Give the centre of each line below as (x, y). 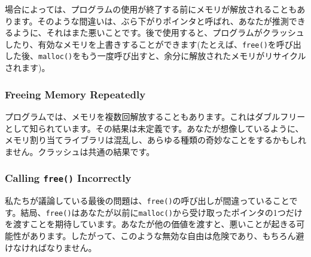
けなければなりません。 (51, 247)
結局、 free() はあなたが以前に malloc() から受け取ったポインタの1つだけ (161, 212)
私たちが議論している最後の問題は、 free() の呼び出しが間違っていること (147, 201)
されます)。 (28, 68)
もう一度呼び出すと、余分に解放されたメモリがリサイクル (193, 56)
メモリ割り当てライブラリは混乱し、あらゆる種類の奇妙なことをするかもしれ (155, 140)
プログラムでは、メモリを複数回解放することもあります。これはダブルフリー (155, 116)
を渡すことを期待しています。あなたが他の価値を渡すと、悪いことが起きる (151, 224)
